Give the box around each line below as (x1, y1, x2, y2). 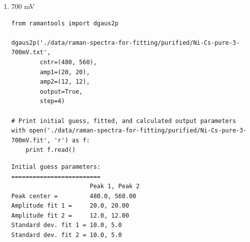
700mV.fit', (11, 136, 51, 144)
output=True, (40, 88, 83, 95)
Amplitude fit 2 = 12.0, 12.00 (11, 212, 129, 219)
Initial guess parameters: (11, 163, 101, 170)
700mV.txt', (11, 49, 51, 56)
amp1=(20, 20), (40, 68, 90, 76)
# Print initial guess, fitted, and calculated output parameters (11, 117, 236, 124)
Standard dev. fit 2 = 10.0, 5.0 (11, 232, 122, 239)
